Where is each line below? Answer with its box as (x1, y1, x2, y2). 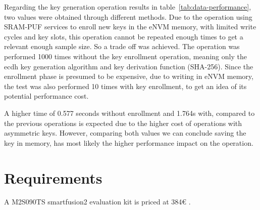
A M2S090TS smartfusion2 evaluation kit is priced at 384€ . (4, 196, 191, 207)
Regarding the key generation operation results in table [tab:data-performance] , (4, 2, 251, 12)
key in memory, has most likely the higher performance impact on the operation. (4, 137, 253, 148)
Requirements (4, 167, 102, 188)
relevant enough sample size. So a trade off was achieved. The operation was (4, 41, 240, 52)
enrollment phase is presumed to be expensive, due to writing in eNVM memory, (4, 71, 253, 81)
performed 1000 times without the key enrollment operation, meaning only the (4, 51, 247, 61)
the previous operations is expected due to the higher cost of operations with (4, 117, 242, 128)
